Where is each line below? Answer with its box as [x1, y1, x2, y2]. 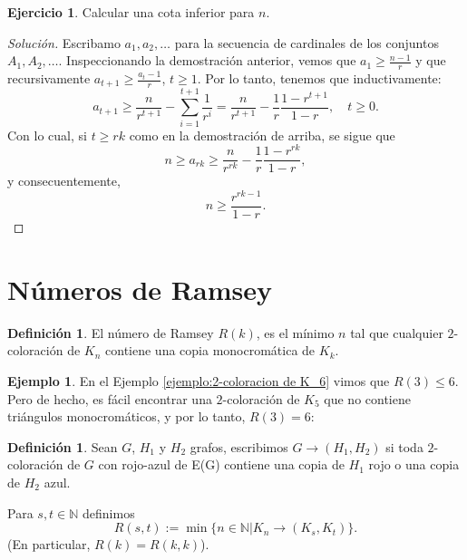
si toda [385, 437, 423, 456]
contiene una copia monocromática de [105, 341, 316, 360]
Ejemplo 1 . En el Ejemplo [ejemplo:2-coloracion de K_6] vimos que [7, 371, 390, 390]
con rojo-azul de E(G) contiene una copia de [98, 455, 345, 474]
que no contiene [324, 389, 411, 408]
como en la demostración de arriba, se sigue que [129, 125, 395, 144]
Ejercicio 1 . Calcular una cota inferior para [7, 3, 255, 21]
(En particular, [7, 535, 91, 554]
